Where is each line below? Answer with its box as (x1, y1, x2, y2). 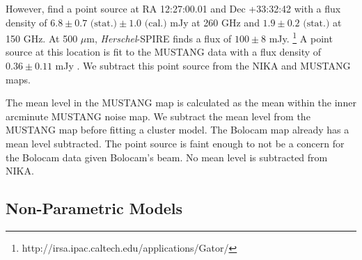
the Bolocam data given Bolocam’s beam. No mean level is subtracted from (6, 149, 328, 164)
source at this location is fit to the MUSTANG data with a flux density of (6, 44, 322, 59)
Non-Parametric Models (6, 197, 183, 219)
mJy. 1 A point (269, 29, 333, 45)
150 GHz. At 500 (6, 31, 78, 45)
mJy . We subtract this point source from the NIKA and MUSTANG (55, 58, 351, 73)
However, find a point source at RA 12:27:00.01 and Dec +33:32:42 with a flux (6, 1, 341, 15)
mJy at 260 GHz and (170, 15, 260, 29)
